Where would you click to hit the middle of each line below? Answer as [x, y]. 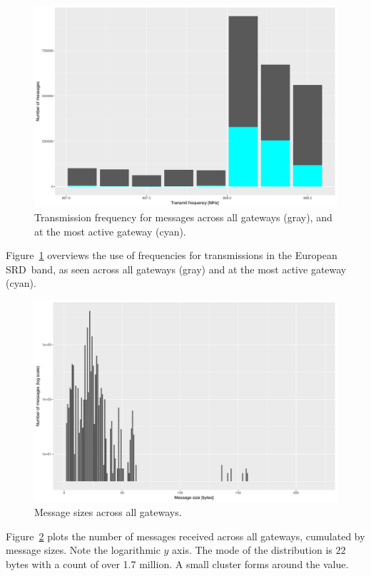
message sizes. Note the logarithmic [83, 550]
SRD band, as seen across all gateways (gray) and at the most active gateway [176, 269]
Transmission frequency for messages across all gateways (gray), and [183, 217]
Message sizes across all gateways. [108, 511]
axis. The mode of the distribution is [252, 550]
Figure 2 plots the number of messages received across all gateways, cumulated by [185, 536]
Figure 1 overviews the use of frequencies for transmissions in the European [172, 255]
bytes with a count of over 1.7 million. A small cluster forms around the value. [177, 564]
